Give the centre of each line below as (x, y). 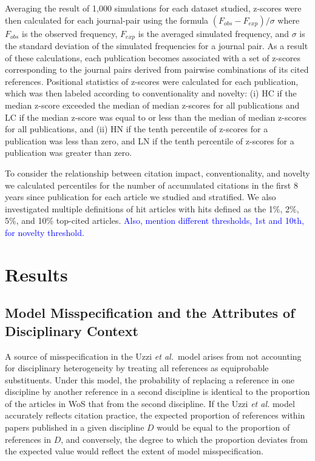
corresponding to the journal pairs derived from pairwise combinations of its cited (157, 69)
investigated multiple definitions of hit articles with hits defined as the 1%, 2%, (152, 208)
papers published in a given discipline (75, 427)
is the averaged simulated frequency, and (213, 33)
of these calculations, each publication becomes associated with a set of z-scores (153, 57)
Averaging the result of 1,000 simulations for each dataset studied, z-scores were (153, 8)
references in (28, 439)
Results (36, 274)
